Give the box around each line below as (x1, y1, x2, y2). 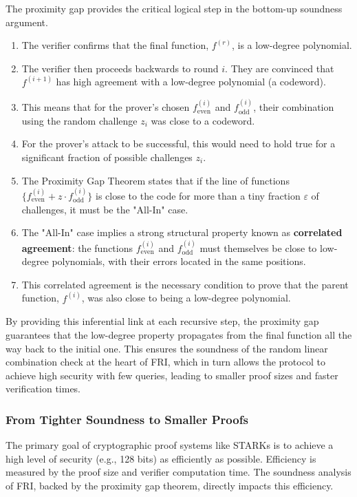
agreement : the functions (21, 240, 133, 255)
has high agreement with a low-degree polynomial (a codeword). (56, 74, 326, 89)
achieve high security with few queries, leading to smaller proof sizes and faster (6, 368, 338, 382)
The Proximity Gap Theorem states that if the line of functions (21, 173, 290, 187)
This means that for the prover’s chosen (21, 100, 190, 114)
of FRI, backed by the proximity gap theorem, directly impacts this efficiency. (6, 478, 334, 492)
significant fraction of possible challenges (21, 150, 193, 164)
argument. (6, 14, 48, 29)
